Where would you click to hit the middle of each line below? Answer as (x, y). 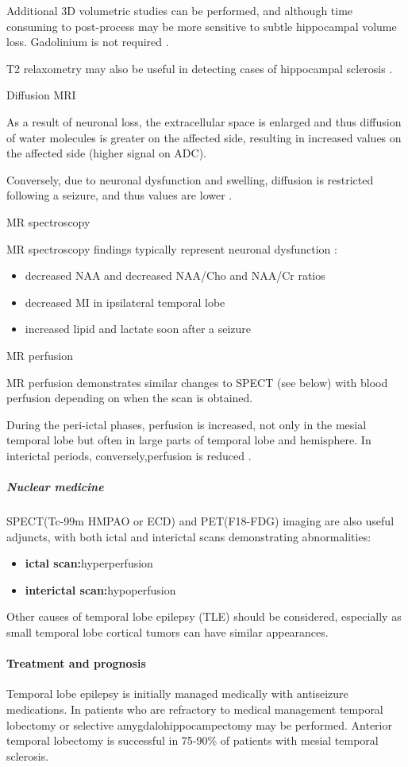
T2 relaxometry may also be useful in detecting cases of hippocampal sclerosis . (200, 68)
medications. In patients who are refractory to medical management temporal (195, 709)
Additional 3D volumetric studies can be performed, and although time (180, 10)
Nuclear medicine (55, 487)
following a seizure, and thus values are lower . (119, 195)
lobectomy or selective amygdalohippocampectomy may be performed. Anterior (199, 724)
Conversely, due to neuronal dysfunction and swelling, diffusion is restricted (190, 179)
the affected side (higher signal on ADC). (106, 153)
